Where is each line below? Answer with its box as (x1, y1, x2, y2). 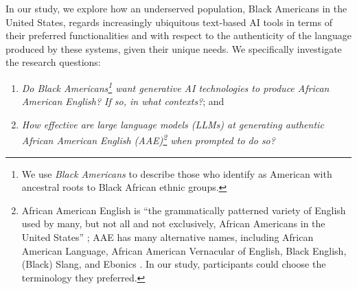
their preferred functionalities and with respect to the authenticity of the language (5, 28, 352, 43)
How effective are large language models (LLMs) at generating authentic (21, 117, 324, 131)
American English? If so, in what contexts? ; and (21, 94, 224, 108)
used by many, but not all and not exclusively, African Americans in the (21, 216, 325, 231)
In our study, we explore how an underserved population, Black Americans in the (5, 1, 347, 15)
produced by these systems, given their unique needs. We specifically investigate (5, 41, 342, 56)
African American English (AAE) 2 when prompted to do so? (21, 131, 275, 148)
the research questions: (5, 55, 101, 69)
